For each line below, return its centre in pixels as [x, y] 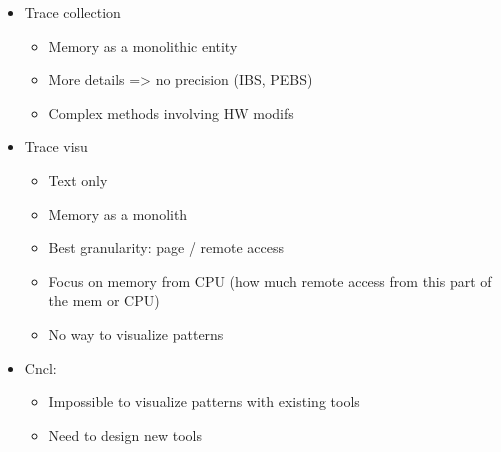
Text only [78, 179]
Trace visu [56, 146]
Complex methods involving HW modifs [171, 112]
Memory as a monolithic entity [143, 45]
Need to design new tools [125, 434]
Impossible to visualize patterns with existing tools [204, 401]
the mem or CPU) [104, 300]
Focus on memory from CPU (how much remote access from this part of [270, 280]
